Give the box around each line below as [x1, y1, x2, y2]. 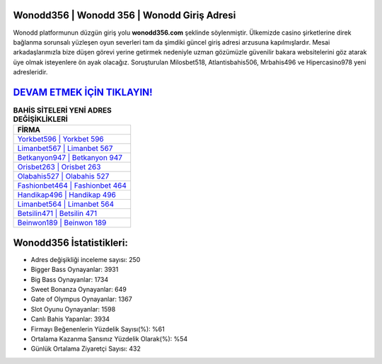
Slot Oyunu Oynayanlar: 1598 [30, 305, 116, 313]
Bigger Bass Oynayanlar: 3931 [30, 266, 119, 274]
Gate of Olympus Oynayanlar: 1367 [30, 295, 132, 304]
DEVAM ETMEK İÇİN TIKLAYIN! [13, 86, 153, 98]
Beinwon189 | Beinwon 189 [17, 218, 107, 228]
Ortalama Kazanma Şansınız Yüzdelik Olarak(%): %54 [30, 335, 188, 343]
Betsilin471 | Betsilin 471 [17, 209, 98, 219]
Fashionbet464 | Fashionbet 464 [17, 181, 127, 190]
